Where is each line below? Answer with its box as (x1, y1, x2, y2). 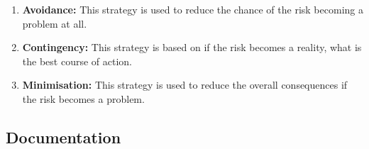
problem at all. (22, 16, 87, 31)
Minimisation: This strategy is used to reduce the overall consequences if (22, 77, 348, 92)
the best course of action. (22, 53, 132, 68)
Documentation (6, 126, 121, 148)
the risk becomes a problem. (22, 91, 145, 106)
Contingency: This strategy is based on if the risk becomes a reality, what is (22, 40, 362, 55)
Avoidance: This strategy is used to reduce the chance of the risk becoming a (22, 2, 363, 16)
